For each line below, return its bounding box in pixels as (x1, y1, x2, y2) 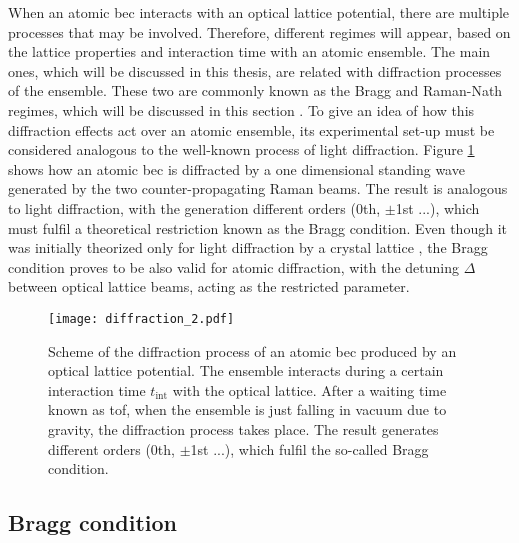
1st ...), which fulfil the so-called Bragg (190, 438, 429, 459)
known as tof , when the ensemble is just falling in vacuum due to (48, 399, 447, 420)
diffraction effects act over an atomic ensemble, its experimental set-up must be (8, 119, 495, 140)
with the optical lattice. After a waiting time (172, 379, 447, 400)
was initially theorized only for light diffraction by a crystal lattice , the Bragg (8, 237, 488, 258)
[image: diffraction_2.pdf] (48, 311, 235, 326)
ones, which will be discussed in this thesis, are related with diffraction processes (8, 60, 502, 81)
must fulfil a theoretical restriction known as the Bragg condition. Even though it (8, 217, 507, 238)
